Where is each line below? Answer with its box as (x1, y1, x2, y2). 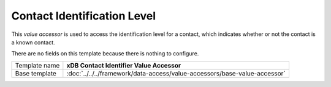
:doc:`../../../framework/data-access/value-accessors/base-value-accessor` (66, 69, 286, 77)
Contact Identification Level (11, 9, 156, 23)
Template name (15, 61, 60, 69)
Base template (15, 69, 56, 77)
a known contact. (11, 38, 55, 46)
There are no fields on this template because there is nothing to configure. (11, 50, 199, 57)
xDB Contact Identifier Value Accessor (66, 61, 181, 69)
